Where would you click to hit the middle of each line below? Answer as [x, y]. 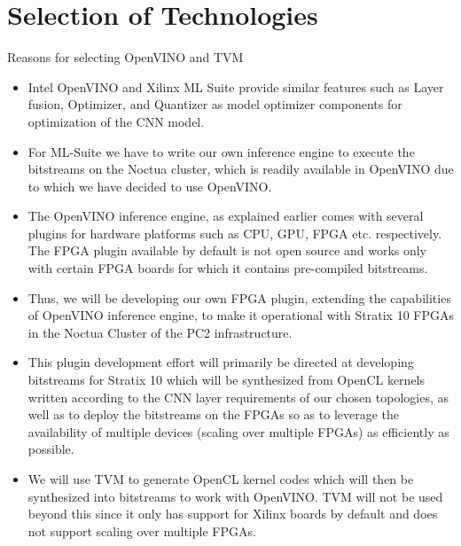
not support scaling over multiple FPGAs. [142, 530]
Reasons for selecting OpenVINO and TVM [125, 57]
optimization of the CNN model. [116, 121]
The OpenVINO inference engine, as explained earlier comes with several [226, 216]
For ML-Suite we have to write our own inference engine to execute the [221, 151]
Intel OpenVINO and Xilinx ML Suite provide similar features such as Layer [236, 86]
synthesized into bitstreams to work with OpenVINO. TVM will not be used [235, 496]
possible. [51, 449]
